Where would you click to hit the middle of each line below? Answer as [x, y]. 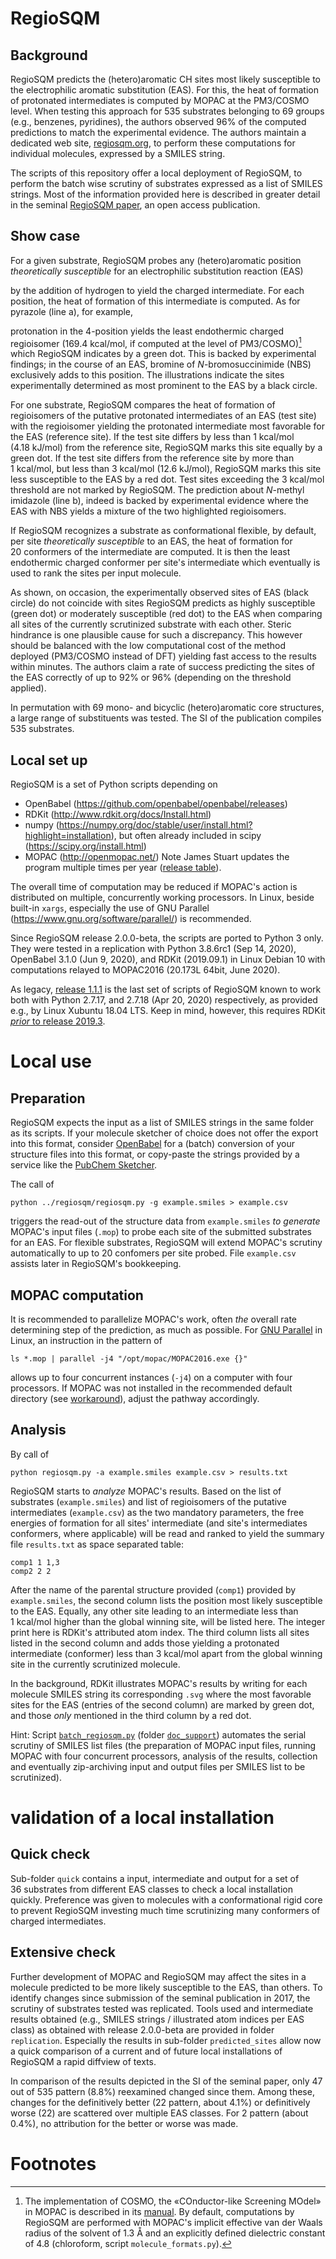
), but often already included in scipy [186, 836]
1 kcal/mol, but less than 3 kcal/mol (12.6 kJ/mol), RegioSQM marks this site [166, 469]
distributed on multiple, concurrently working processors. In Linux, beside [162, 898]
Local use [51, 1061]
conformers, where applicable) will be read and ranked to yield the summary [167, 1533]
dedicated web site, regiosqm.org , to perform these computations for [153, 143]
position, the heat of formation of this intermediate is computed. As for [155, 301]
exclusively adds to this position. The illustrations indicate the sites [147, 375]
